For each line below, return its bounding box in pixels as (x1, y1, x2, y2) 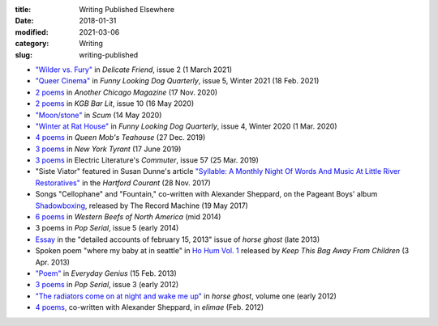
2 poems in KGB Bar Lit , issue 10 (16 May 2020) (35, 99, 195, 108)
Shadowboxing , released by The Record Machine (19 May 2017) (35, 201, 249, 210)
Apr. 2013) (35, 257, 71, 267)
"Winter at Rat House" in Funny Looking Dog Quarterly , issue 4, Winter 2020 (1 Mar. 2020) (35, 121, 337, 131)
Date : (15, 16, 34, 26)
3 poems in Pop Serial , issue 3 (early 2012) (35, 280, 179, 290)
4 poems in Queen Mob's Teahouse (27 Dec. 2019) (35, 133, 206, 142)
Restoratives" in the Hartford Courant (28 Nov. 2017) (35, 178, 211, 188)
